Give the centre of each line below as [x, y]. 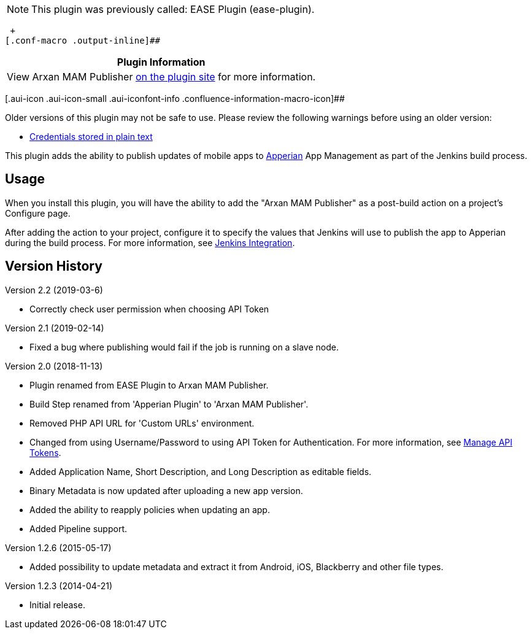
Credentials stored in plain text [91, 137]
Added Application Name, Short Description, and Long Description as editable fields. [201, 471]
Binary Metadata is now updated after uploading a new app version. [166, 490]
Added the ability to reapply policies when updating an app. [150, 509]
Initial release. [57, 605]
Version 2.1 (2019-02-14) [55, 328]
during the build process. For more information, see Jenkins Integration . [150, 242]
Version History [54, 266]
